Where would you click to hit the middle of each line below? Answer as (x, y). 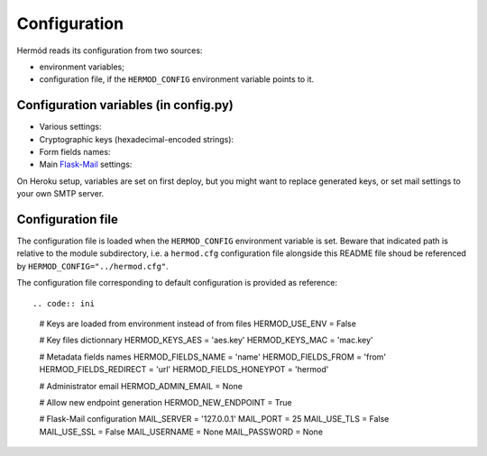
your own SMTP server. (60, 194)
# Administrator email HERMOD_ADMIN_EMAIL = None (141, 386)
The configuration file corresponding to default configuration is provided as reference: (177, 283)
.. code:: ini (64, 303)
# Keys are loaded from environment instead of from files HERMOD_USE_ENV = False (198, 324)
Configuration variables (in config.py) (125, 105)
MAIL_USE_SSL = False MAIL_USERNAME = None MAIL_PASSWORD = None (181, 432)
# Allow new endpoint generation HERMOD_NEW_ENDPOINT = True (165, 402)
